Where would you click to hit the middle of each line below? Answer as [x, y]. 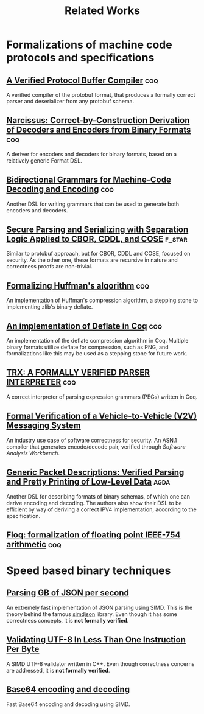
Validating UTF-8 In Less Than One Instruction [96, 640]
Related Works [102, 11]
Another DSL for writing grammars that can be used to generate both [93, 204]
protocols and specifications [80, 58]
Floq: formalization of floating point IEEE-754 [93, 535]
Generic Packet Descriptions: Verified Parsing [95, 472]
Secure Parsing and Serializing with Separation [97, 230]
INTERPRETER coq [41, 382]
